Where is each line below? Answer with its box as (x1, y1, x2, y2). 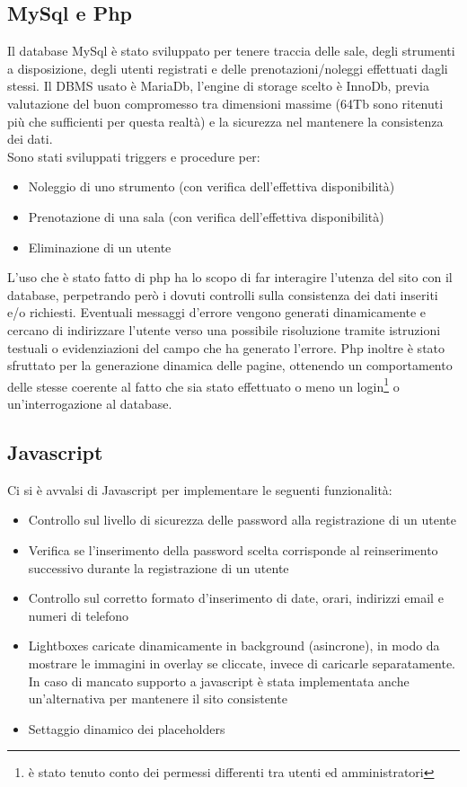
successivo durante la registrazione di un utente (28, 558, 289, 577)
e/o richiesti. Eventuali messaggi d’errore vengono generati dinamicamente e (7, 303, 427, 322)
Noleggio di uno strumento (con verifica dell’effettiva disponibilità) (28, 177, 395, 196)
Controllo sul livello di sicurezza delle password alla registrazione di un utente (28, 510, 456, 529)
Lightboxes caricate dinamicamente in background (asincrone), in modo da (28, 636, 440, 655)
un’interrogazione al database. (7, 393, 172, 412)
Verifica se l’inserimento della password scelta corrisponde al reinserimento (28, 540, 438, 559)
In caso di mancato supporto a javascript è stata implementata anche (28, 671, 410, 690)
